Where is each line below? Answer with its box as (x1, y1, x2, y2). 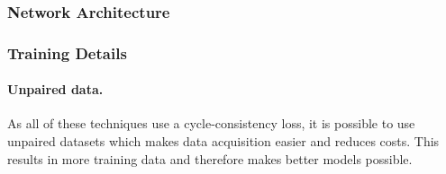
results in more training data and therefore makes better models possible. (7, 149, 413, 168)
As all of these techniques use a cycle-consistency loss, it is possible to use (7, 114, 415, 133)
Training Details (7, 41, 127, 64)
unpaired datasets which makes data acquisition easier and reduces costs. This (7, 132, 440, 151)
